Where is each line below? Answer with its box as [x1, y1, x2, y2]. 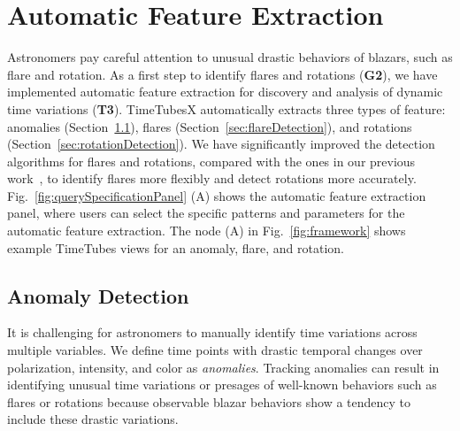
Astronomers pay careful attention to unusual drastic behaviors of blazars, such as [7, 48, 453, 66]
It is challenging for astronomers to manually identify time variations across [7, 323, 418, 342]
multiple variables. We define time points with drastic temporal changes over [7, 341, 423, 359]
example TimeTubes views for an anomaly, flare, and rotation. [7, 238, 345, 257]
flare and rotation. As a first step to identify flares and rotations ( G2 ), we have [7, 65, 438, 83]
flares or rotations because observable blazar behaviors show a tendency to [7, 392, 411, 411]
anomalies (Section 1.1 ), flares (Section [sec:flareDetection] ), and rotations [7, 117, 412, 135]
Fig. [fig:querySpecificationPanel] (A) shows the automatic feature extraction [7, 186, 426, 204]
